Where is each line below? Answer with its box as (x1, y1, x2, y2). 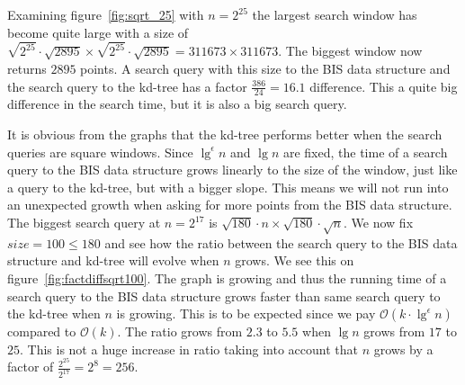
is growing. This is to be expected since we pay (116, 304, 376, 323)
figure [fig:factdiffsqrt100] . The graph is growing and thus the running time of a (7, 269, 447, 287)
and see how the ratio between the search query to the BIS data (104, 233, 458, 252)
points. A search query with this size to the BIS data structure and (80, 59, 451, 78)
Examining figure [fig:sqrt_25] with (7, 5, 204, 23)
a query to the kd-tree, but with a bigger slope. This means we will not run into (7, 177, 449, 196)
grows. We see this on (235, 251, 354, 270)
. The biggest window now (278, 41, 423, 60)
